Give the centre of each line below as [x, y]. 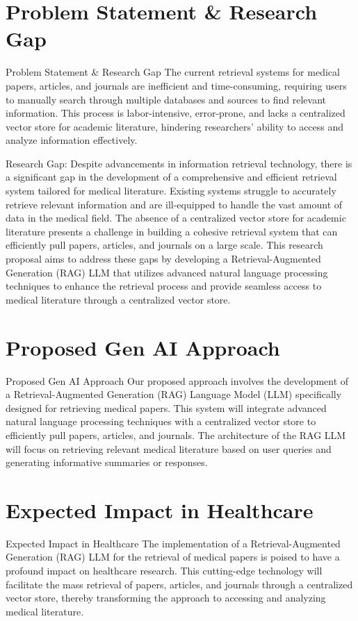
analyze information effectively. [72, 140]
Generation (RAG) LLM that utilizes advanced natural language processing [167, 272]
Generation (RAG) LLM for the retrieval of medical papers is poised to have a [173, 557]
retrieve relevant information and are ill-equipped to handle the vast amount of [174, 204]
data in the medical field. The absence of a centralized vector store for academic [176, 218]
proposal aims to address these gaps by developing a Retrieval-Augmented [163, 259]
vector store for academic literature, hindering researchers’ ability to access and [175, 126]
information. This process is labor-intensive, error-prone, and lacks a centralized [176, 113]
